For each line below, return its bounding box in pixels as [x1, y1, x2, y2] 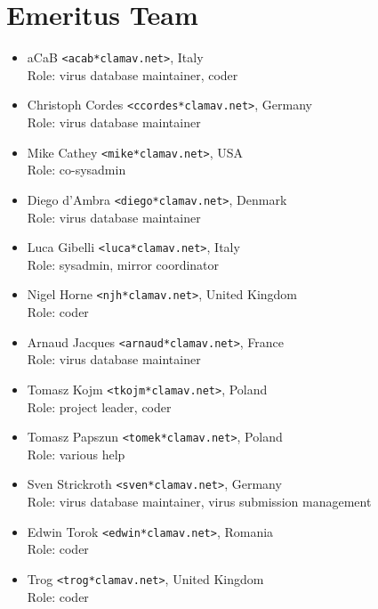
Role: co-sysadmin [27, 160, 126, 179]
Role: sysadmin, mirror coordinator [27, 255, 220, 273]
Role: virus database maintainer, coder [27, 65, 238, 84]
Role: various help [27, 444, 125, 463]
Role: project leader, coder [27, 397, 172, 416]
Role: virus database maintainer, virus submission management [27, 492, 372, 511]
